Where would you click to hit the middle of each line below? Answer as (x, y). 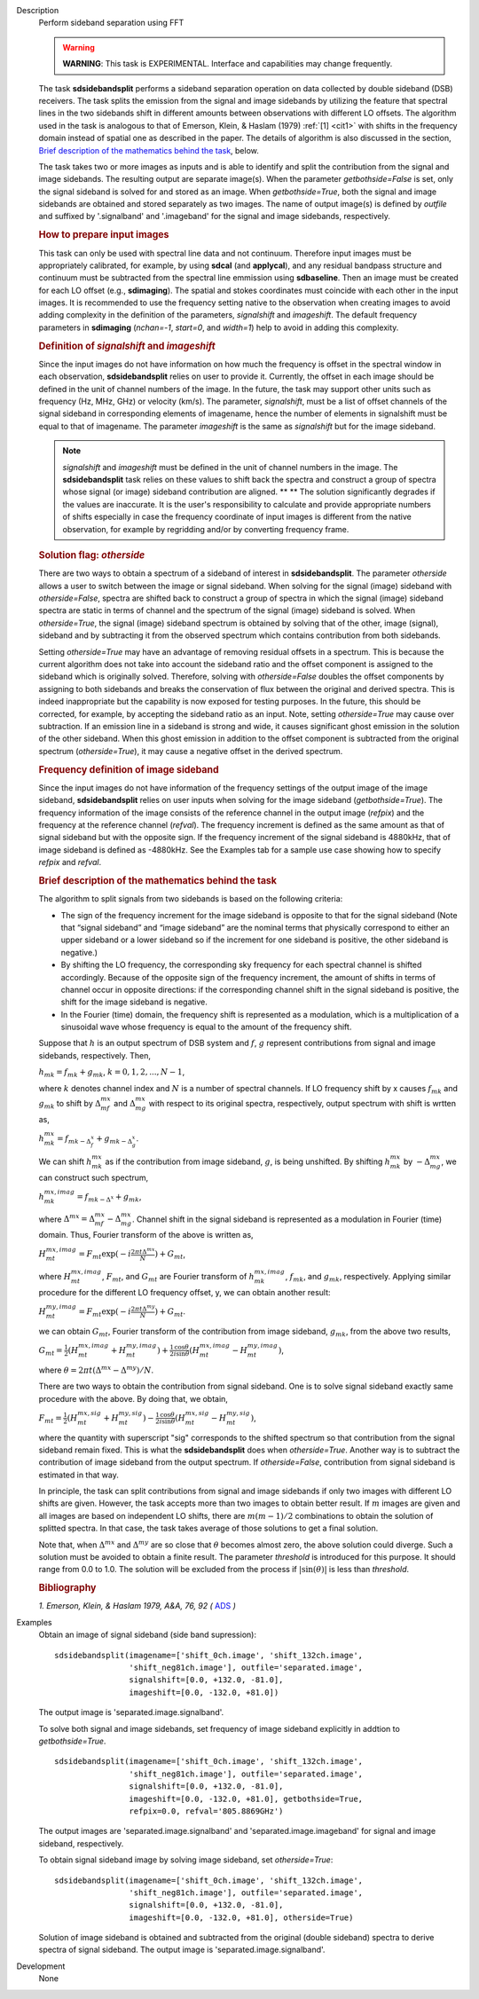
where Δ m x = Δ (67, 1218)
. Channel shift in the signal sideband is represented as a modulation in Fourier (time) (287, 1219)
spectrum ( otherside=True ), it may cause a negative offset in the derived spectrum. (191, 751)
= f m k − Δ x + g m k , (109, 1197)
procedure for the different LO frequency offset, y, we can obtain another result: (185, 1292)
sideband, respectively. (81, 1843)
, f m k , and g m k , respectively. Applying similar (368, 1277)
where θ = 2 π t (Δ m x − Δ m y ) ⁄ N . (96, 1369)
